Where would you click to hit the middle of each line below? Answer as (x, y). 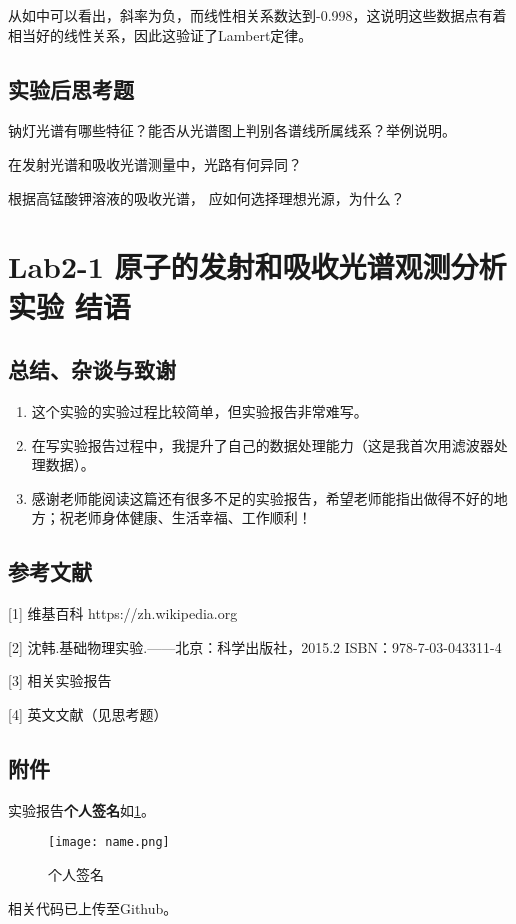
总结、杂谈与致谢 (92, 369)
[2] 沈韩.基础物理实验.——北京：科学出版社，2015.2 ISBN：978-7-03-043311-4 (255, 646)
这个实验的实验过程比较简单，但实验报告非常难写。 (199, 410)
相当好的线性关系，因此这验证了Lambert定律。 (160, 34)
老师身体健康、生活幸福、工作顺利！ (192, 517)
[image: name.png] (109, 842)
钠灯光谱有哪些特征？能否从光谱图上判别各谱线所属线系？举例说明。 (232, 130)
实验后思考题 (71, 88)
